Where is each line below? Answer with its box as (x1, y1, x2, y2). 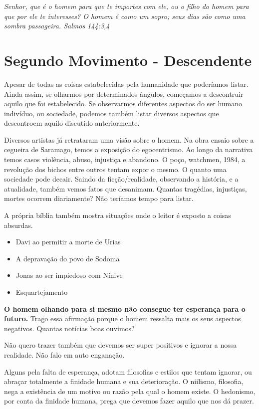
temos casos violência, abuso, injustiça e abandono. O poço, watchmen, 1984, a (4, 154, 246, 165)
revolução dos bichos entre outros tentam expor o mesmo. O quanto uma (4, 164, 227, 174)
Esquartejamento (15, 287, 68, 297)
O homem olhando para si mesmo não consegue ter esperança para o (4, 303, 246, 314)
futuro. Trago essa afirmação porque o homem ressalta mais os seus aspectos (4, 313, 241, 324)
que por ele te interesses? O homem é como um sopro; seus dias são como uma (4, 10, 246, 21)
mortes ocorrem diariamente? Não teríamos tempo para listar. (4, 193, 194, 204)
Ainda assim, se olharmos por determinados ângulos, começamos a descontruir (4, 88, 244, 99)
